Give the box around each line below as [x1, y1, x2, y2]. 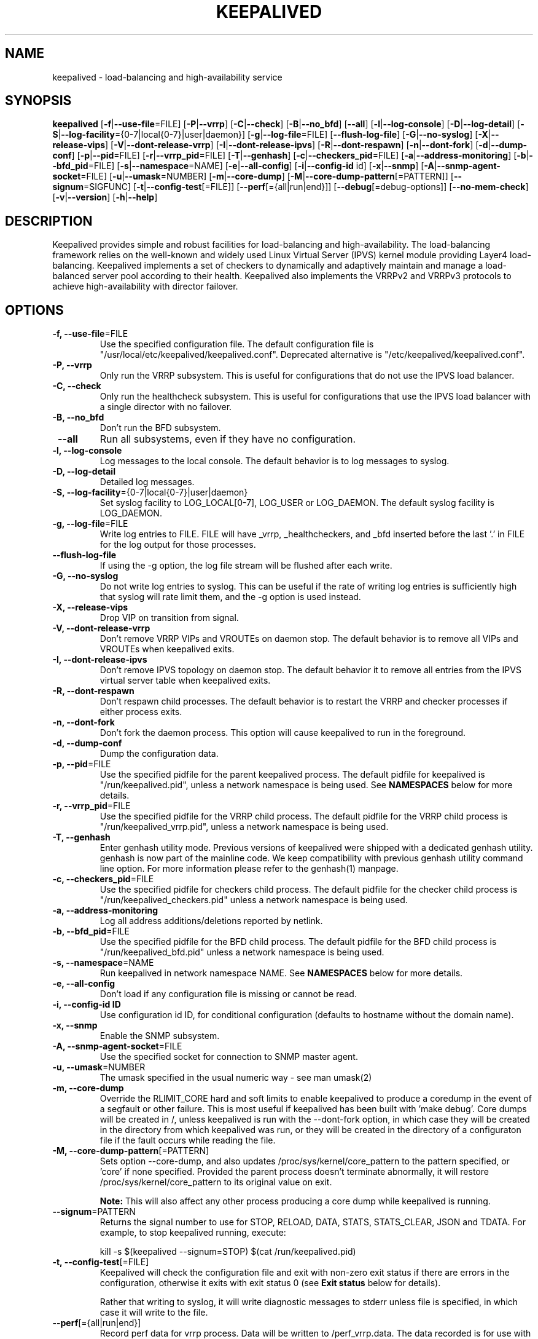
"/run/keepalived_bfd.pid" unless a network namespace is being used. [99, 947, 384, 958]
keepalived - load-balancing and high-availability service [52, 71, 283, 82]
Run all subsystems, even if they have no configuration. [99, 433, 356, 446]
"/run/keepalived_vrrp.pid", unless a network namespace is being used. [99, 821, 389, 832]
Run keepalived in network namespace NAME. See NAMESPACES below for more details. [99, 968, 463, 979]
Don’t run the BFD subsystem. [99, 422, 221, 433]
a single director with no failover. [99, 401, 232, 413]
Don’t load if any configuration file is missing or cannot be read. [99, 989, 357, 1000]
